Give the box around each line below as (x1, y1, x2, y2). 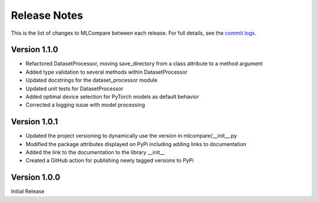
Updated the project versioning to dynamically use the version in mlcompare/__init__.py (25, 133, 237, 140)
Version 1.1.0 (11, 45, 58, 55)
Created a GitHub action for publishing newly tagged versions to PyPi (25, 157, 194, 164)
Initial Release (11, 188, 45, 195)
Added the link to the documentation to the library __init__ (25, 149, 165, 156)
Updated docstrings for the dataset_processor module (25, 77, 158, 84)
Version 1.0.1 (11, 117, 58, 127)
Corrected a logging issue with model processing (25, 101, 145, 108)
